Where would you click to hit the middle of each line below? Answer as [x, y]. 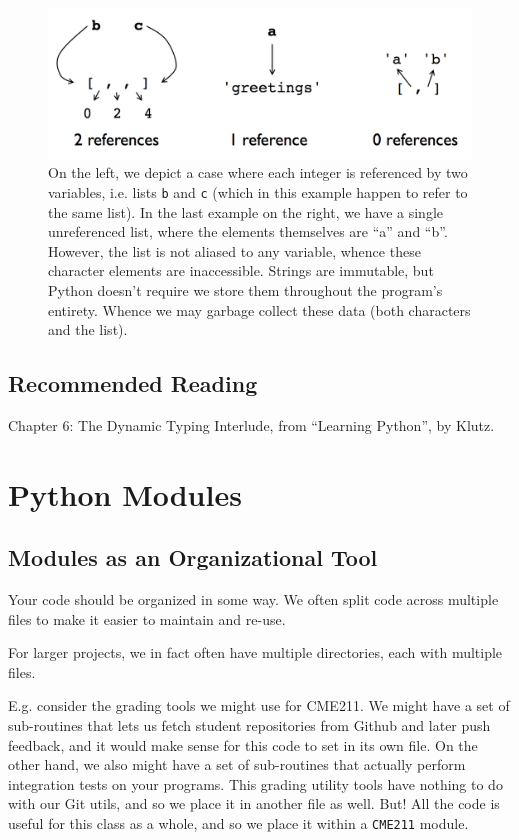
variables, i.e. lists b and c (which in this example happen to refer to [258, 191]
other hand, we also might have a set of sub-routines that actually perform [237, 764]
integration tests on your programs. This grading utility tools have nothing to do [255, 783]
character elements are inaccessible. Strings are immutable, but [241, 270]
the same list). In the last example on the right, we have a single [246, 211]
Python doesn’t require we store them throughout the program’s [245, 289]
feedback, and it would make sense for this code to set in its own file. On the [243, 744]
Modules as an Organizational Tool [193, 557]
